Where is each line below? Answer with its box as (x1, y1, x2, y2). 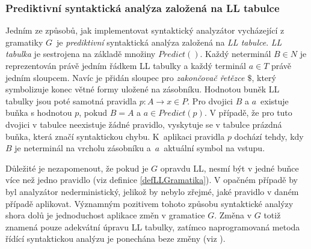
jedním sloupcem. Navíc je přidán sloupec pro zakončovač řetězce (5, 71, 245, 83)
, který (251, 71, 276, 83)
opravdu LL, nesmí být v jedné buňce (160, 161, 299, 174)
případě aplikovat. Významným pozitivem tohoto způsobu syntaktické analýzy (5, 197, 294, 209)
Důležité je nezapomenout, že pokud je (5, 161, 149, 174)
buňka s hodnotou (5, 106, 72, 119)
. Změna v (214, 209, 252, 221)
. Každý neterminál (200, 47, 271, 60)
